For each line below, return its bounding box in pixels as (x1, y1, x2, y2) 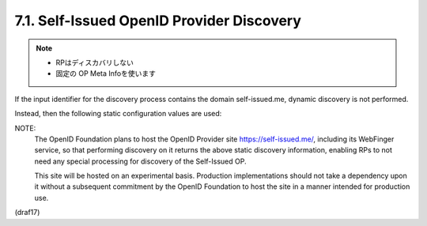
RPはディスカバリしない (55, 58, 134, 67)
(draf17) (14, 208, 40, 217)
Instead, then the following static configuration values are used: (14, 109, 222, 119)
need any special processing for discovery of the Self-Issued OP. (34, 156, 247, 166)
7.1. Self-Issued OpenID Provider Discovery (14, 12, 302, 29)
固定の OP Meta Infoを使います (55, 69, 156, 78)
